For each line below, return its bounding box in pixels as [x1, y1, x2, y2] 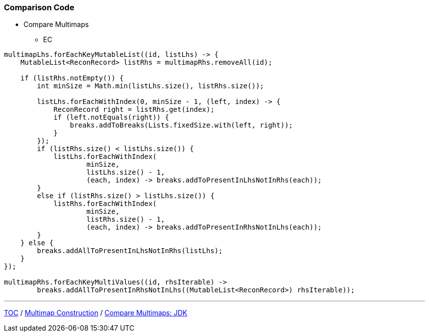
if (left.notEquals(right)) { [53, 113, 169, 122]
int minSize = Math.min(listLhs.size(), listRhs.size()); [37, 82, 264, 90]
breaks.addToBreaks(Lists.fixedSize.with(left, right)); [70, 121, 293, 129]
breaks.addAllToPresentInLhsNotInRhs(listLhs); [37, 247, 223, 255]
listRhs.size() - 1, [86, 215, 165, 224]
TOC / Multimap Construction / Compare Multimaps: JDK [4, 309, 188, 317]
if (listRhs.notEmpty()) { [20, 74, 124, 82]
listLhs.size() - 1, [86, 168, 165, 177]
